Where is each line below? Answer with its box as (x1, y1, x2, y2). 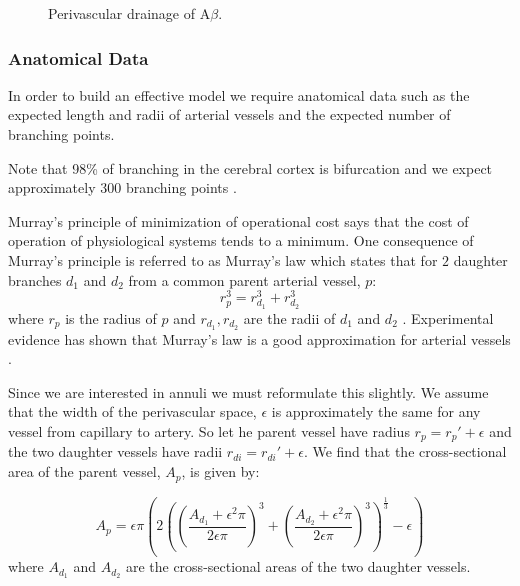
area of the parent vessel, (8, 461, 161, 482)
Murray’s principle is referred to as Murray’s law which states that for (8, 249, 438, 270)
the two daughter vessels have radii (8, 441, 223, 462)
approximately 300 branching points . (8, 177, 237, 198)
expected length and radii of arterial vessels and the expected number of (8, 104, 451, 125)
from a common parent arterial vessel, (128, 269, 361, 290)
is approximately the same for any (271, 401, 481, 422)
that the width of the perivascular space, (8, 401, 257, 422)
